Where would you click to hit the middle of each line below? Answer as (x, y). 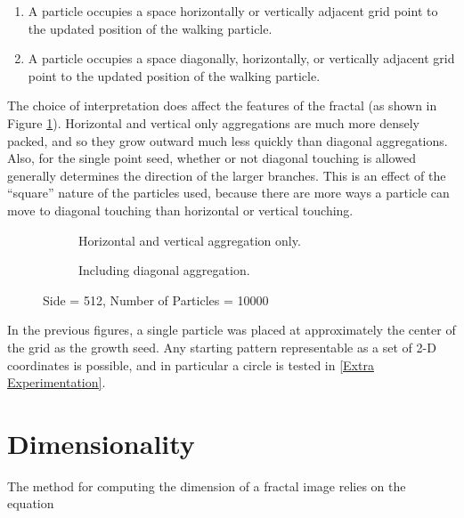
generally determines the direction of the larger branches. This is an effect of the (227, 175)
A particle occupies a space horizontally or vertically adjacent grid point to (233, 11)
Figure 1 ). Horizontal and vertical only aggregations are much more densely (213, 122)
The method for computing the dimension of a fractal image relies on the (207, 486)
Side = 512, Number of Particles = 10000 (156, 299)
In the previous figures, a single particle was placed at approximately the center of (232, 330)
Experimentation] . (57, 382)
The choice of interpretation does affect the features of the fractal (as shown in (222, 105)
